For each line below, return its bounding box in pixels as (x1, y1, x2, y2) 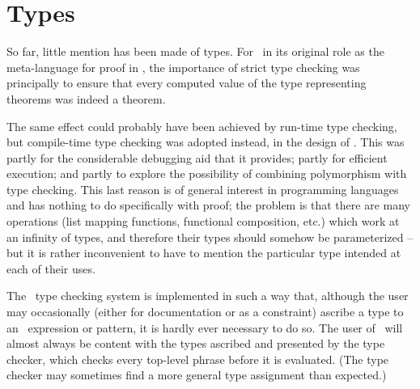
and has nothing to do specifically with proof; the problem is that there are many (6, 197, 410, 214)
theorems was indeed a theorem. (6, 90, 166, 107)
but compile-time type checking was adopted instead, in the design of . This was (6, 133, 405, 150)
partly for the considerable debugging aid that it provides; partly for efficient (6, 149, 388, 166)
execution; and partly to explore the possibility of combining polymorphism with (6, 165, 407, 182)
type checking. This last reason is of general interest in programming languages (6, 180, 399, 197)
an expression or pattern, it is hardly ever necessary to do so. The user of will (6, 319, 403, 336)
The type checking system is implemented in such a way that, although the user (6, 287, 409, 304)
